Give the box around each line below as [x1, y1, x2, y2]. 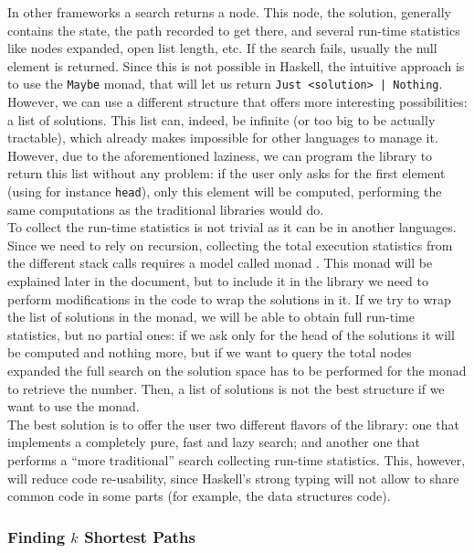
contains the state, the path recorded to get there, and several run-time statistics [7, 20, 460, 39]
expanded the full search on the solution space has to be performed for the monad [7, 361, 467, 379]
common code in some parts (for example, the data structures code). [7, 486, 391, 505]
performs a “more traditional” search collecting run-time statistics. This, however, [7, 450, 466, 469]
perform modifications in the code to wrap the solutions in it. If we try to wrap [7, 289, 451, 308]
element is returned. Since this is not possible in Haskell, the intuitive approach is [7, 56, 465, 75]
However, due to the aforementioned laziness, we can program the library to [7, 145, 433, 165]
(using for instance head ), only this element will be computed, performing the [7, 182, 442, 200]
